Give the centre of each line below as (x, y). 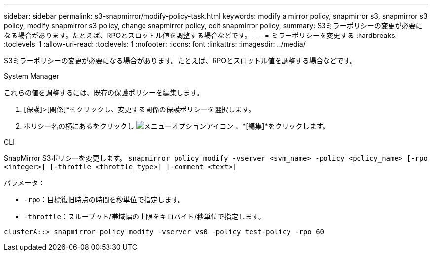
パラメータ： (25, 183)
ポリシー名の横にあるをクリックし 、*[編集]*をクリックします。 (177, 126)
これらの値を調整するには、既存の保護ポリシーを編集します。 (104, 92)
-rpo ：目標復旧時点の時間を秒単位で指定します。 (104, 200)
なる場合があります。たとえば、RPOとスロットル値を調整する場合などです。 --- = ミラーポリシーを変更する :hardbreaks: (200, 35)
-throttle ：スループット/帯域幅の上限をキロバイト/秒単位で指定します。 (144, 216)
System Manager (32, 76)
